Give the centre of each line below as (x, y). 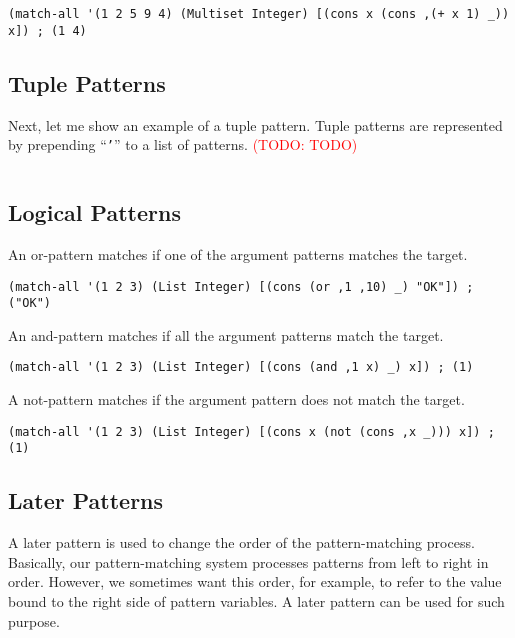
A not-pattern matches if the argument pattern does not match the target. (236, 399)
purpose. (34, 620)
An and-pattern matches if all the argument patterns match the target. (226, 334)
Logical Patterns (94, 212)
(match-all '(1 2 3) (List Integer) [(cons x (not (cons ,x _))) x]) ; (251, 431)
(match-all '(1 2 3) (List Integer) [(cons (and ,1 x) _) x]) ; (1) (241, 367)
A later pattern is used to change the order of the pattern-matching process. (241, 542)
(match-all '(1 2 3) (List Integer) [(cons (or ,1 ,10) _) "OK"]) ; (241, 286)
